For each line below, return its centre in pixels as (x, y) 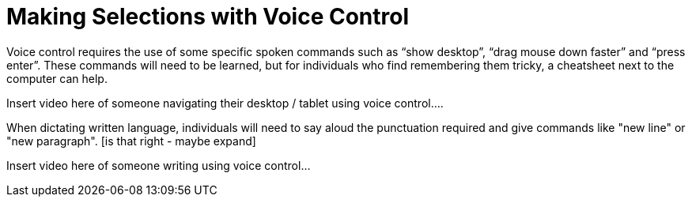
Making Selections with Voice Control (208, 17)
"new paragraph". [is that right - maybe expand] (131, 141)
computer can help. (57, 78)
